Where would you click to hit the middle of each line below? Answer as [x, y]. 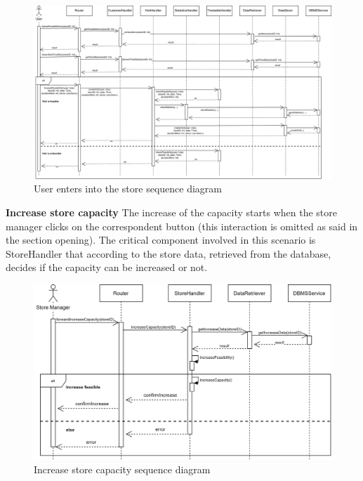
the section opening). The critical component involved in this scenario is [161, 240]
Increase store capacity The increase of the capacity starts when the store [171, 212]
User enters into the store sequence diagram [128, 189]
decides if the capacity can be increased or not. [107, 267]
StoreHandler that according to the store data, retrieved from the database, [169, 253]
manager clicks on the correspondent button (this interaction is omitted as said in [182, 226]
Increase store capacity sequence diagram [122, 469]
